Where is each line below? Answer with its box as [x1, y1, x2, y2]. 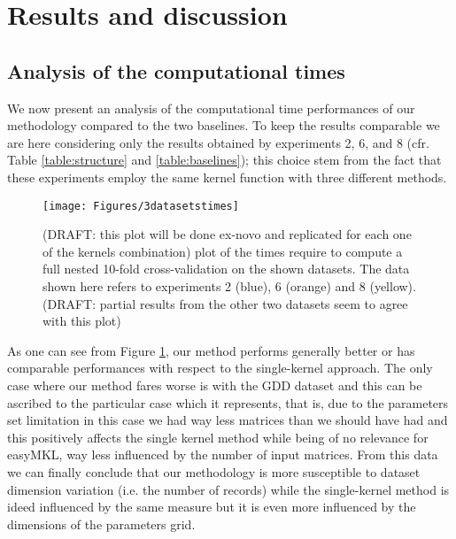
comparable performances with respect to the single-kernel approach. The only [7, 358, 433, 377]
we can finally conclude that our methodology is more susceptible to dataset [7, 462, 421, 481]
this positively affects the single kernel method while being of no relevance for [7, 427, 429, 446]
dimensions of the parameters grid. [7, 514, 196, 533]
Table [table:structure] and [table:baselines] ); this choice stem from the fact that [7, 150, 442, 169]
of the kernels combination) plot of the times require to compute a [43, 242, 403, 260]
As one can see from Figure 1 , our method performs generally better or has [7, 341, 415, 359]
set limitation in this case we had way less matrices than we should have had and [7, 411, 448, 429]
